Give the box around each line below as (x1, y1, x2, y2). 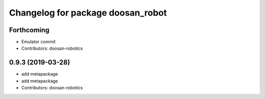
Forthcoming (9, 26, 50, 34)
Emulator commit (21, 39, 56, 45)
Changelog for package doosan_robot (9, 7, 167, 18)
